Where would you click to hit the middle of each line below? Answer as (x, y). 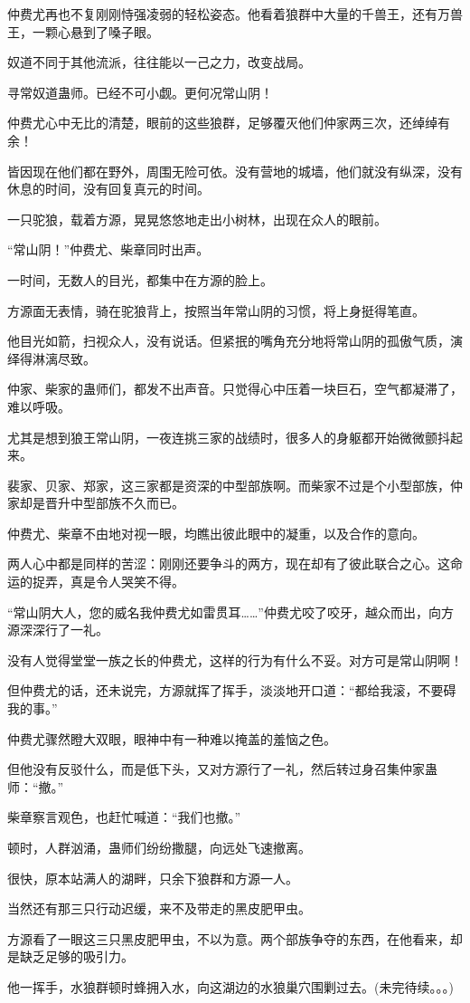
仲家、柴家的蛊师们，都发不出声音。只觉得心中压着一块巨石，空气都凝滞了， (235, 389)
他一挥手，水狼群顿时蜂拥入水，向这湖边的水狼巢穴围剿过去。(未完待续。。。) (230, 986)
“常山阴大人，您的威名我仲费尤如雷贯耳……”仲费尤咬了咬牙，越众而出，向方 (230, 611)
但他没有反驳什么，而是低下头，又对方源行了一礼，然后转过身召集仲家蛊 (222, 769)
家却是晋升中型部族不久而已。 (96, 503)
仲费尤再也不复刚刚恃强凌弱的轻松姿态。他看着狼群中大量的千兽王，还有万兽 (235, 14)
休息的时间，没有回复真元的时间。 (108, 189)
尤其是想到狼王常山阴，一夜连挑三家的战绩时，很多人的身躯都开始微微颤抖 (229, 437)
